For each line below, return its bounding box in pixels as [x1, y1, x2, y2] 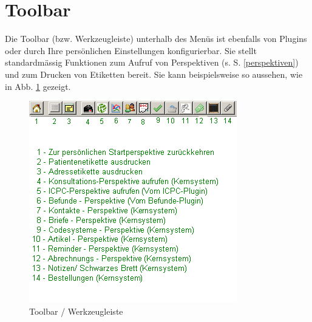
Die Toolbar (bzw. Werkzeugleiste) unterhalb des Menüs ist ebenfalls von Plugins [5, 32, 307, 45]
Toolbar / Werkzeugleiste [29, 304, 123, 317]
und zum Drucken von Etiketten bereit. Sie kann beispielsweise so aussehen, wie [5, 67, 303, 80]
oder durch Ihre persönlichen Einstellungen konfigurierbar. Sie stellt [5, 44, 257, 57]
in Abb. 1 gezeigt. [5, 80, 71, 92]
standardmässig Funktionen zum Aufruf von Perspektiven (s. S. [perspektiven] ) [5, 56, 299, 69]
